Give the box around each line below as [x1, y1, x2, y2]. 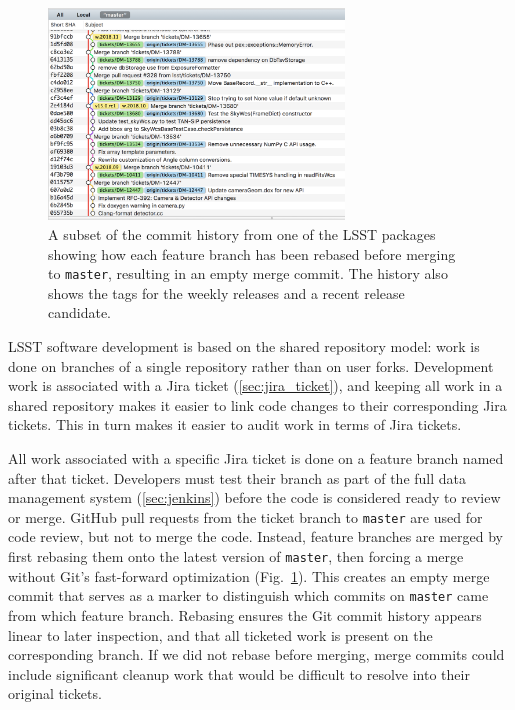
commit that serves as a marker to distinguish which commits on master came [8, 585, 489, 606]
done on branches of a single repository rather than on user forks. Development [8, 355, 494, 376]
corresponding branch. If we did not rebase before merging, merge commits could [8, 644, 505, 665]
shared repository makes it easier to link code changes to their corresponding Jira [8, 394, 507, 415]
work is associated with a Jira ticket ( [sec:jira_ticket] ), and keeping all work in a [8, 375, 503, 396]
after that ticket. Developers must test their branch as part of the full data [8, 467, 467, 488]
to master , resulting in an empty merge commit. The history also [48, 263, 448, 284]
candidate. [48, 302, 112, 323]
